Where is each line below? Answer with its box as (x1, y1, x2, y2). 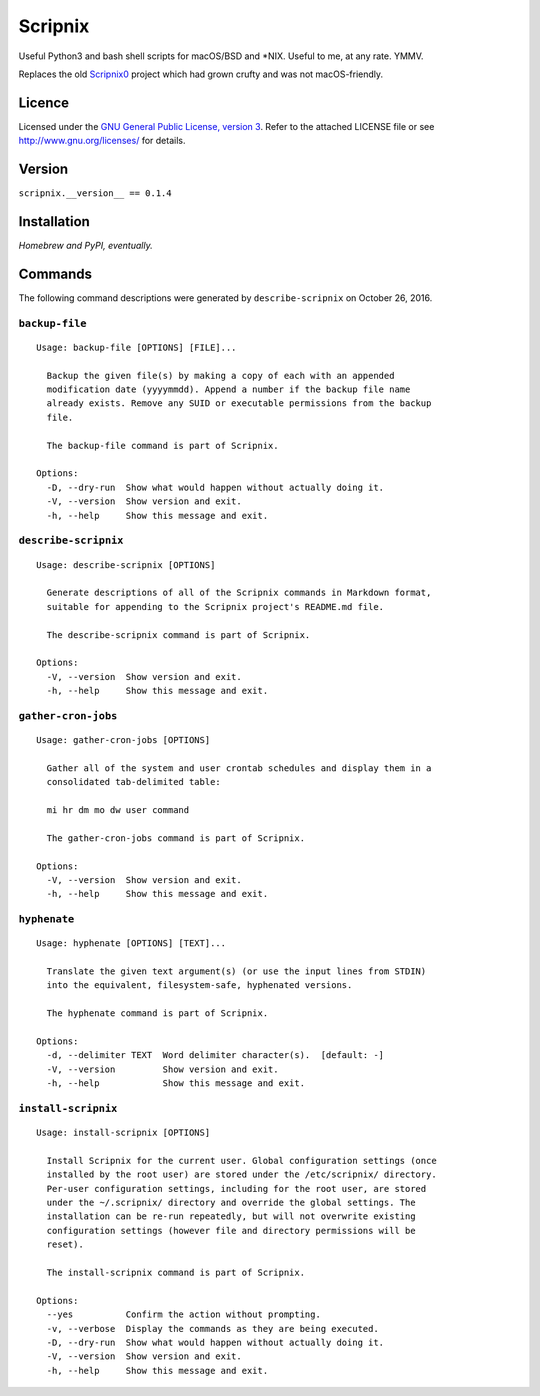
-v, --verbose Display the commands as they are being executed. (46, 1323, 379, 1334)
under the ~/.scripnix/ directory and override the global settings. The (46, 1197, 416, 1209)
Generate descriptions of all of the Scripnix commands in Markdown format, (46, 587, 432, 599)
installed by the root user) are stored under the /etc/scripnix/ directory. (46, 1169, 437, 1180)
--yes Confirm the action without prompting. (46, 1309, 322, 1320)
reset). (46, 1239, 84, 1250)
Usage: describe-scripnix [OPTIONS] (36, 559, 216, 570)
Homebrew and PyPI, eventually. (18, 240, 154, 252)
